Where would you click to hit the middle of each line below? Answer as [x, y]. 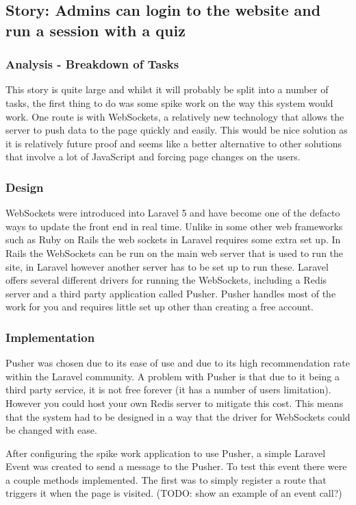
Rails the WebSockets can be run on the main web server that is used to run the [175, 252]
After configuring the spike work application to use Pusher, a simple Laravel [166, 453]
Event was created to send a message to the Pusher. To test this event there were [176, 466]
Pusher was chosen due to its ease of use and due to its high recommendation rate [178, 363]
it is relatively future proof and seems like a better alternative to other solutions [174, 143]
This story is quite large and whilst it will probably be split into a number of [167, 89]
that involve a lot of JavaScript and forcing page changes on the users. [153, 157]
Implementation [50, 337]
